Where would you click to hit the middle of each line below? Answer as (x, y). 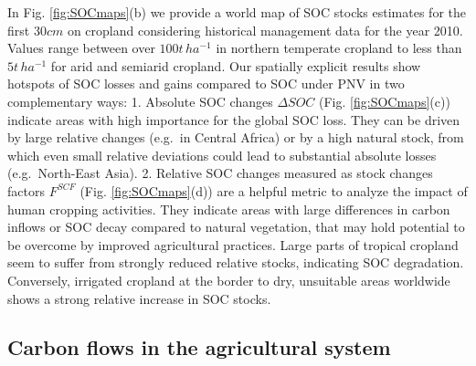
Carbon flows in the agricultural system (199, 347)
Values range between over (81, 48)
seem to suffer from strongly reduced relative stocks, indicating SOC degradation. (236, 262)
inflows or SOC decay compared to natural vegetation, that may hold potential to (236, 227)
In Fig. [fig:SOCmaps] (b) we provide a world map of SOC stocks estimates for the (237, 12)
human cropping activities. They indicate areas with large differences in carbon (229, 209)
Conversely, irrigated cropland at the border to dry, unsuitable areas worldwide (229, 280)
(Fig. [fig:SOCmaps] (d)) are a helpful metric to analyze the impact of (274, 190)
